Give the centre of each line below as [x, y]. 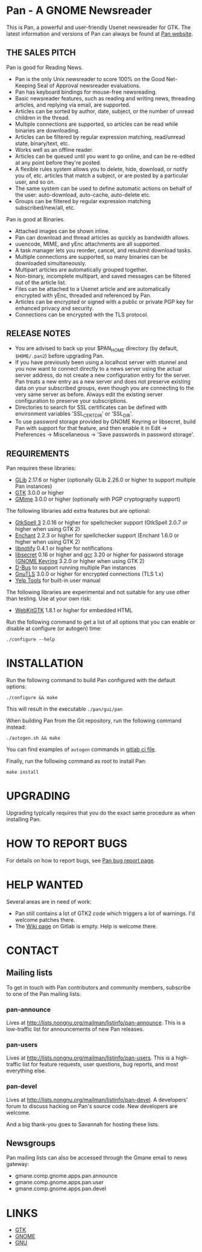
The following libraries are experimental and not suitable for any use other [98, 592]
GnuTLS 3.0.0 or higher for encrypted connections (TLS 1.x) [89, 574]
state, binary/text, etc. [42, 143]
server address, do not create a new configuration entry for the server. [103, 375]
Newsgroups [31, 1143]
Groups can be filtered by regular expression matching [83, 201]
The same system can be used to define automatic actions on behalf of [103, 188]
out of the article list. [41, 282]
